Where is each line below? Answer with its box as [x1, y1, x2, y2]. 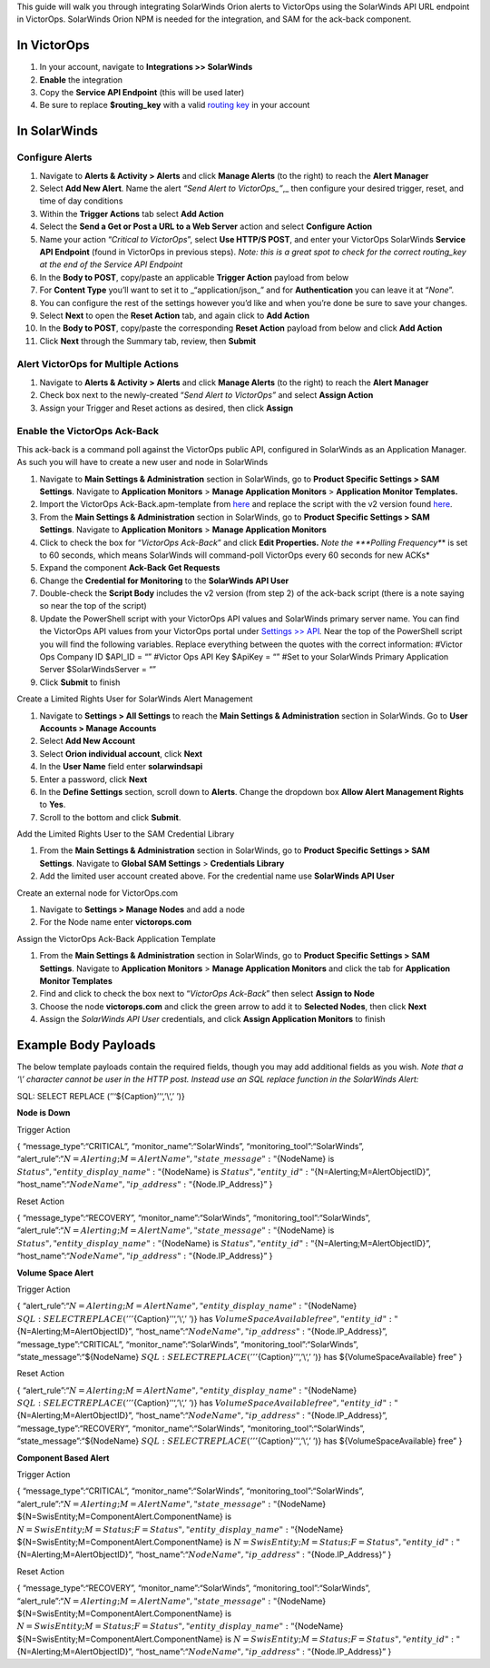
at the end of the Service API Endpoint [39, 259, 183, 270]
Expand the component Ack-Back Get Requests [39, 562, 220, 573]
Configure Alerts [16, 151, 93, 164]
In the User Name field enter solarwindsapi [39, 761, 203, 772]
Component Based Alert [16, 1452, 110, 1463]
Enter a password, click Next [39, 773, 148, 785]
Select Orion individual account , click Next [39, 748, 203, 759]
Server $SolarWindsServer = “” [39, 664, 157, 675]
